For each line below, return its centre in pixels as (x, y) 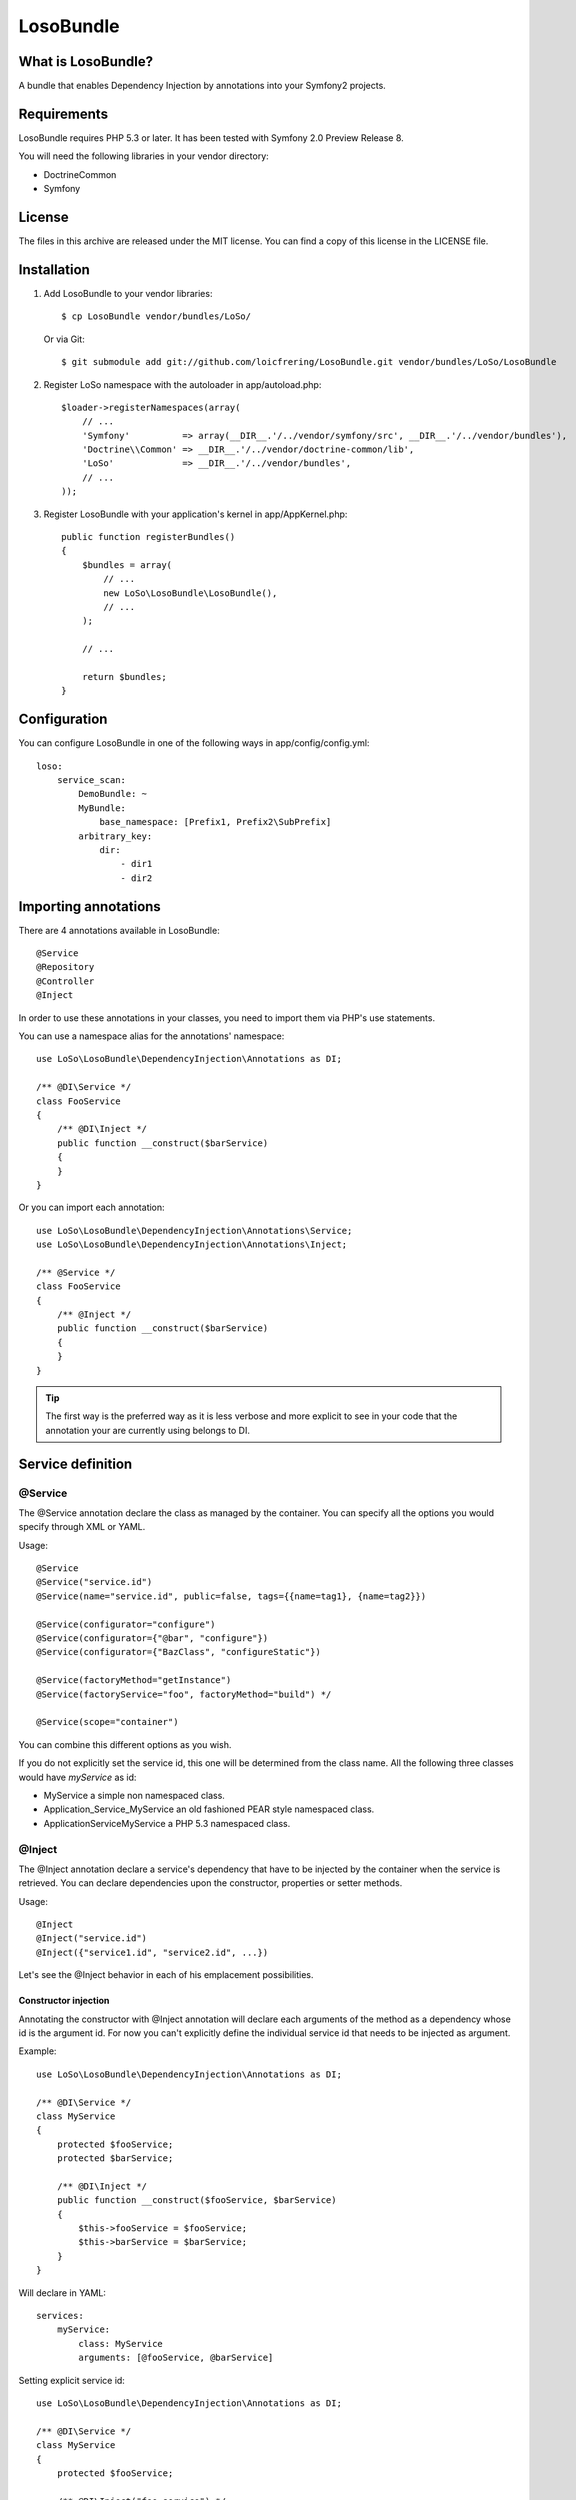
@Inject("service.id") (92, 1938)
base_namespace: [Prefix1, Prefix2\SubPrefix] (215, 822)
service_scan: (91, 780)
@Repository (65, 967)
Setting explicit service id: (71, 2380)
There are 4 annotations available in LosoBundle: (119, 930)
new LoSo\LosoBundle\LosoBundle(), (190, 593)
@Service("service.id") (94, 1582)
